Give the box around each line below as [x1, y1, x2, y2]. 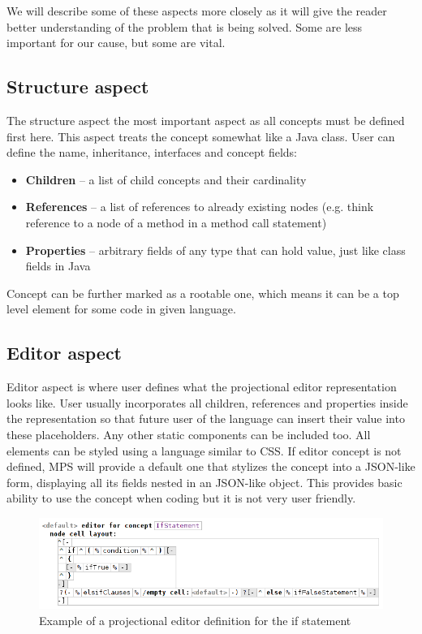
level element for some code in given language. [6, 300, 236, 317]
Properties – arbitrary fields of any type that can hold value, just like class [25, 241, 406, 258]
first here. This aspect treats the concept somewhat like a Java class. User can [6, 127, 395, 144]
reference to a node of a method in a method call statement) [25, 213, 327, 231]
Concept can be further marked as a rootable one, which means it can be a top [6, 284, 399, 301]
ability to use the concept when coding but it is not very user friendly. [6, 490, 356, 507]
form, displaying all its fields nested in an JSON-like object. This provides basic [6, 473, 403, 490]
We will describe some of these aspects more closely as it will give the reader [6, 2, 387, 19]
